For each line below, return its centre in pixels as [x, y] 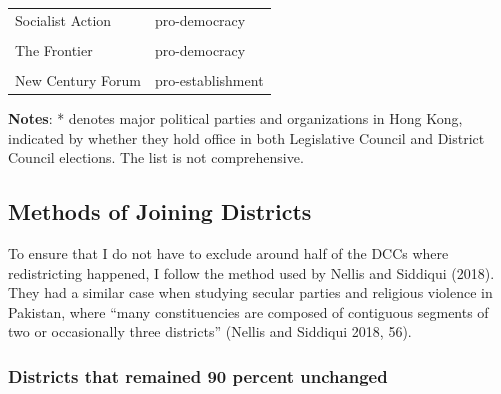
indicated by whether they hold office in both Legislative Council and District [246, 137]
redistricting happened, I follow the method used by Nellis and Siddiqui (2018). [251, 272]
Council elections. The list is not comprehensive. [156, 157]
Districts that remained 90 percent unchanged [198, 375]
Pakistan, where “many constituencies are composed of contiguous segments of [248, 311]
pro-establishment [209, 79]
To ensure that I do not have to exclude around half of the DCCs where [228, 253]
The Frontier [54, 49]
